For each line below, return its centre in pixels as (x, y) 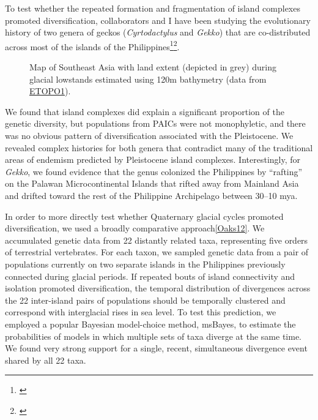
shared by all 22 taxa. (46, 360)
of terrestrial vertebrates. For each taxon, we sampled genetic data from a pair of (157, 252)
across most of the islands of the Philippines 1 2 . (92, 45)
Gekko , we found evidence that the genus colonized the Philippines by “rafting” (154, 171)
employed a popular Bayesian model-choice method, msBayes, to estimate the (150, 324)
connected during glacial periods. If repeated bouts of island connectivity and (150, 276)
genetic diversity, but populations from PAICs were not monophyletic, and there (155, 123)
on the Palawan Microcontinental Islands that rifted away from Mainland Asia (152, 183)
